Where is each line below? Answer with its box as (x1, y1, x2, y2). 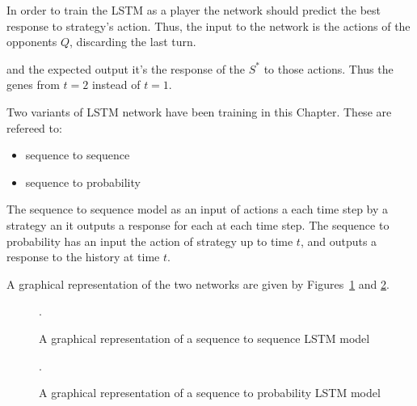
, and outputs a (300, 232, 377, 249)
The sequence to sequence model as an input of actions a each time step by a (6, 201, 389, 218)
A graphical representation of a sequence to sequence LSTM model (39, 329, 370, 346)
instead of (91, 76, 141, 93)
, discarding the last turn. (69, 33, 196, 50)
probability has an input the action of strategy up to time (6, 232, 293, 249)
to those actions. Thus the (263, 60, 394, 77)
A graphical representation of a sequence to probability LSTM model (39, 384, 381, 401)
